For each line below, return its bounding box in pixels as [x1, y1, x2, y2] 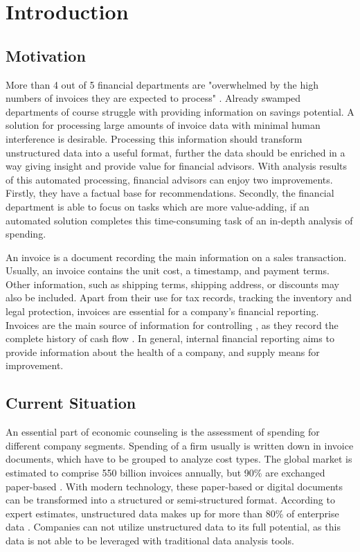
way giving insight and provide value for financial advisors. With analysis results [6, 159, 348, 173]
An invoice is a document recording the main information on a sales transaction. [6, 249, 347, 264]
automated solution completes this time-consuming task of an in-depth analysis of [6, 213, 353, 227]
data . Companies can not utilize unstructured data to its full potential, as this [6, 519, 341, 534]
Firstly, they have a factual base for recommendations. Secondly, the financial [6, 186, 334, 200]
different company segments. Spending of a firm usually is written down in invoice [6, 438, 354, 452]
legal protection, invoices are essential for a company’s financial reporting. [6, 304, 319, 319]
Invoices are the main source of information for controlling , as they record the [6, 317, 339, 332]
